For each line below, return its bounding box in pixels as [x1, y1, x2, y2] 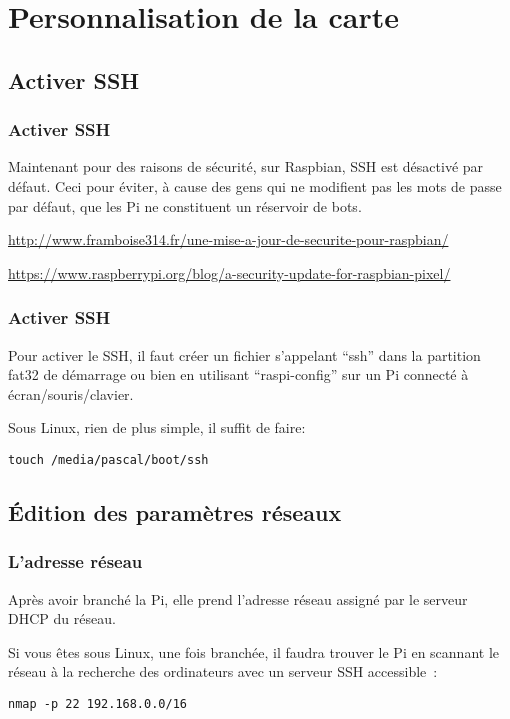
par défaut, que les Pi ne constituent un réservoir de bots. [8, 195, 362, 216]
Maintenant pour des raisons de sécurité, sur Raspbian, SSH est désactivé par [8, 156, 484, 177]
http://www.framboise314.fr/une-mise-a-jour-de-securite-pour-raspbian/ [8, 229, 449, 250]
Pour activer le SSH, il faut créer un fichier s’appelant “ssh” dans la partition [8, 344, 481, 365]
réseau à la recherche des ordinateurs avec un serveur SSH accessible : [8, 661, 438, 682]
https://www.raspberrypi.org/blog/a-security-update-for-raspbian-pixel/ [8, 262, 451, 283]
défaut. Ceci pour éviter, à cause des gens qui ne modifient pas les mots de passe [8, 175, 502, 196]
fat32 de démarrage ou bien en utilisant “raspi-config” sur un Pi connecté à [8, 364, 469, 385]
